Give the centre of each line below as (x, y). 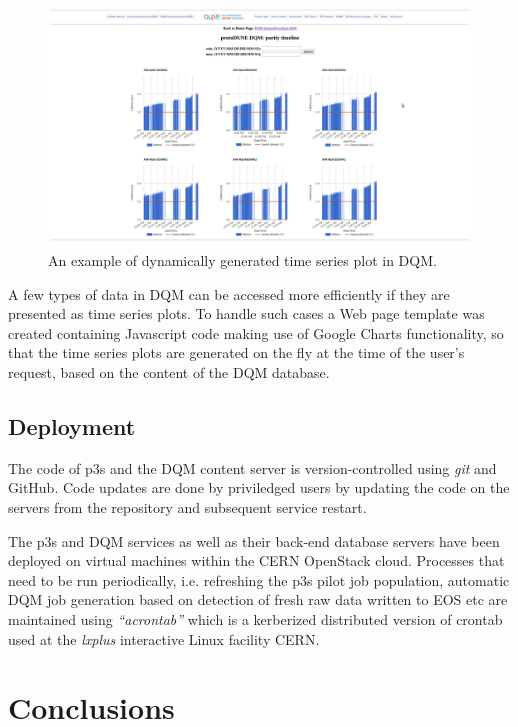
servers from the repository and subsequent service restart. (187, 507)
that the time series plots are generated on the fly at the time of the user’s (236, 352)
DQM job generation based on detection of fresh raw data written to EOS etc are (258, 599)
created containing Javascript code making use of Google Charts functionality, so (256, 332)
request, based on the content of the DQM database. (169, 372)
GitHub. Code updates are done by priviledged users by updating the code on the (259, 487)
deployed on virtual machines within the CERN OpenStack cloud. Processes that (256, 560)
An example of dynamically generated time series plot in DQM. (242, 260)
